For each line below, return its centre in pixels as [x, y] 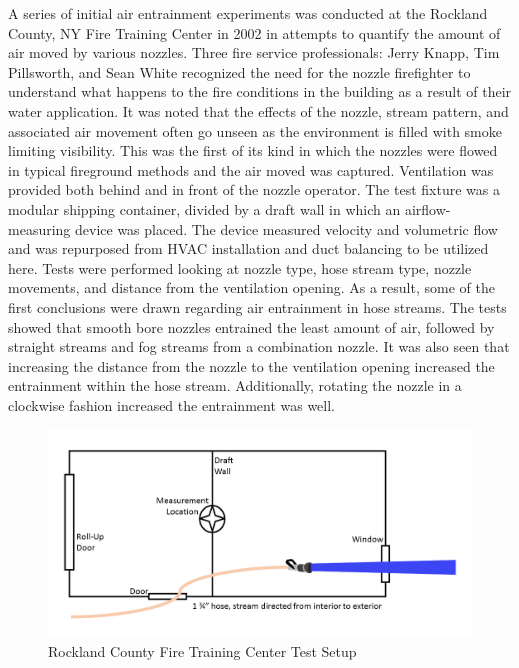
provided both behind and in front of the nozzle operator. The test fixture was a [254, 189]
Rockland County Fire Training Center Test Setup [202, 651]
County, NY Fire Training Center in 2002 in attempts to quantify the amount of [254, 32]
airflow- [427, 208]
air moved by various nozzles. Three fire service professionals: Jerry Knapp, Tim [254, 52]
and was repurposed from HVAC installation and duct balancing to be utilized [248, 248]
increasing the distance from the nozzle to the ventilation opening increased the [251, 365]
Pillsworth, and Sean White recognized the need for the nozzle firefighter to [239, 71]
